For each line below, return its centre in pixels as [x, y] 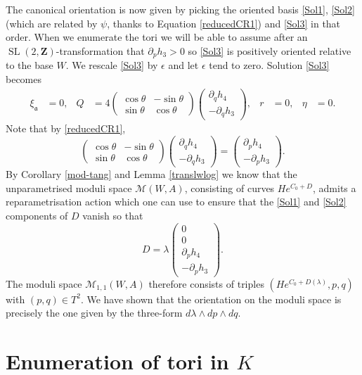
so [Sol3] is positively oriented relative [270, 50]
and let [183, 65]
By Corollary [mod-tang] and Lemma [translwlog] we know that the [151, 174]
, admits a [335, 187]
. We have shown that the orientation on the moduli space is [211, 299]
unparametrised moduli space [69, 187]
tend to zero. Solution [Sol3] [269, 65]
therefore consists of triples [206, 283]
